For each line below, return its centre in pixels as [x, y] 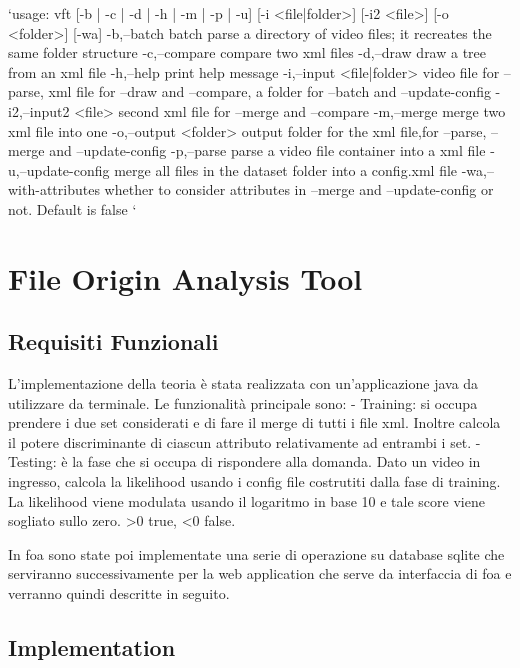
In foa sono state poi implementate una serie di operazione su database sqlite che [256, 553]
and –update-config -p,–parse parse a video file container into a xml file [267, 150]
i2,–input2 [39, 110]
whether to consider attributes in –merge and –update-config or [299, 189]
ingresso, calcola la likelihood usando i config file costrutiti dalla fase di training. [254, 481]
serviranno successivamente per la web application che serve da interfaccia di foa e [260, 573]
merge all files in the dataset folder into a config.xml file [286, 169]
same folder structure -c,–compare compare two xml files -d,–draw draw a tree [247, 52]
